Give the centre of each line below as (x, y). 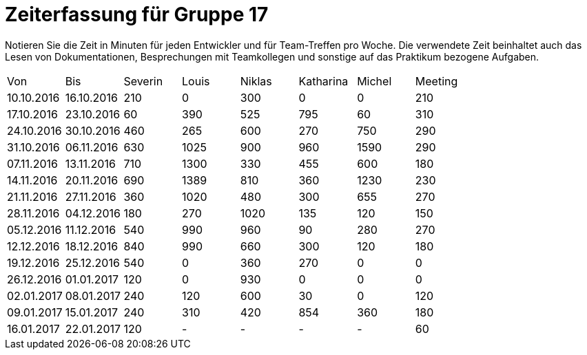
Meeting (436, 81)
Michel (374, 81)
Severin (143, 81)
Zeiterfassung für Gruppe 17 (137, 14)
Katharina (323, 81)
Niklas (256, 81)
